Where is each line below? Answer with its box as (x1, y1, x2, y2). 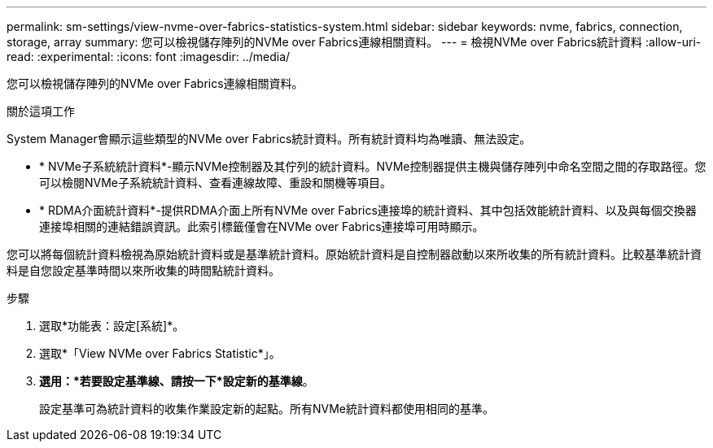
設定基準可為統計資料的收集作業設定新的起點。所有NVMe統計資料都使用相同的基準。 (39, 402, 495, 415)
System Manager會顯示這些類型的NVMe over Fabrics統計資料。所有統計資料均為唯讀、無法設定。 (7, 132, 531, 146)
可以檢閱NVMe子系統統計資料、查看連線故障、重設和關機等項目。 (39, 176, 392, 189)
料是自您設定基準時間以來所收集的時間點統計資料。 (7, 263, 280, 277)
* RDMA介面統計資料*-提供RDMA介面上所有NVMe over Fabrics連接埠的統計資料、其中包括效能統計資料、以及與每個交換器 (39, 203, 697, 217)
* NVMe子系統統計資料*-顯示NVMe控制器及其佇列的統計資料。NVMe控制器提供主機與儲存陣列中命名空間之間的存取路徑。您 (39, 159, 706, 173)
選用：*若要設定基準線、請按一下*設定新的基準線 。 (39, 374, 314, 388)
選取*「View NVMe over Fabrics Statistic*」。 (39, 346, 281, 360)
